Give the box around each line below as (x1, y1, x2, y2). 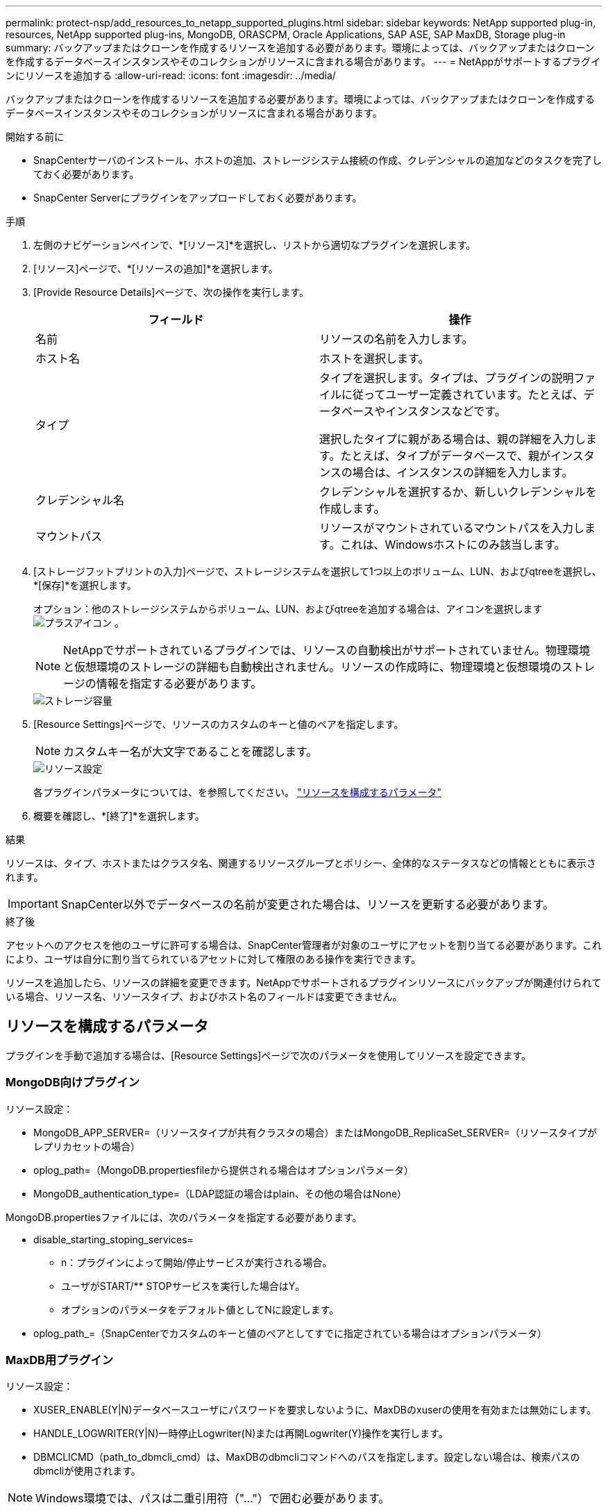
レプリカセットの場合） (33, 1140, 140, 1152)
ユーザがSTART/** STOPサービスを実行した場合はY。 (61, 1279, 305, 1292)
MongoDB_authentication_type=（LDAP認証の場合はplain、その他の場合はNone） (33, 1187, 407, 1200)
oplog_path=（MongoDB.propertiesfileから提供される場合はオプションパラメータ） (33, 1163, 414, 1176)
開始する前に (6, 131, 64, 142)
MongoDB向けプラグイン (6, 1075, 140, 1090)
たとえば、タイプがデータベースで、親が (340, 449, 550, 463)
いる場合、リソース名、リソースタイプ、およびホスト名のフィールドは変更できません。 (6, 990, 403, 1002)
